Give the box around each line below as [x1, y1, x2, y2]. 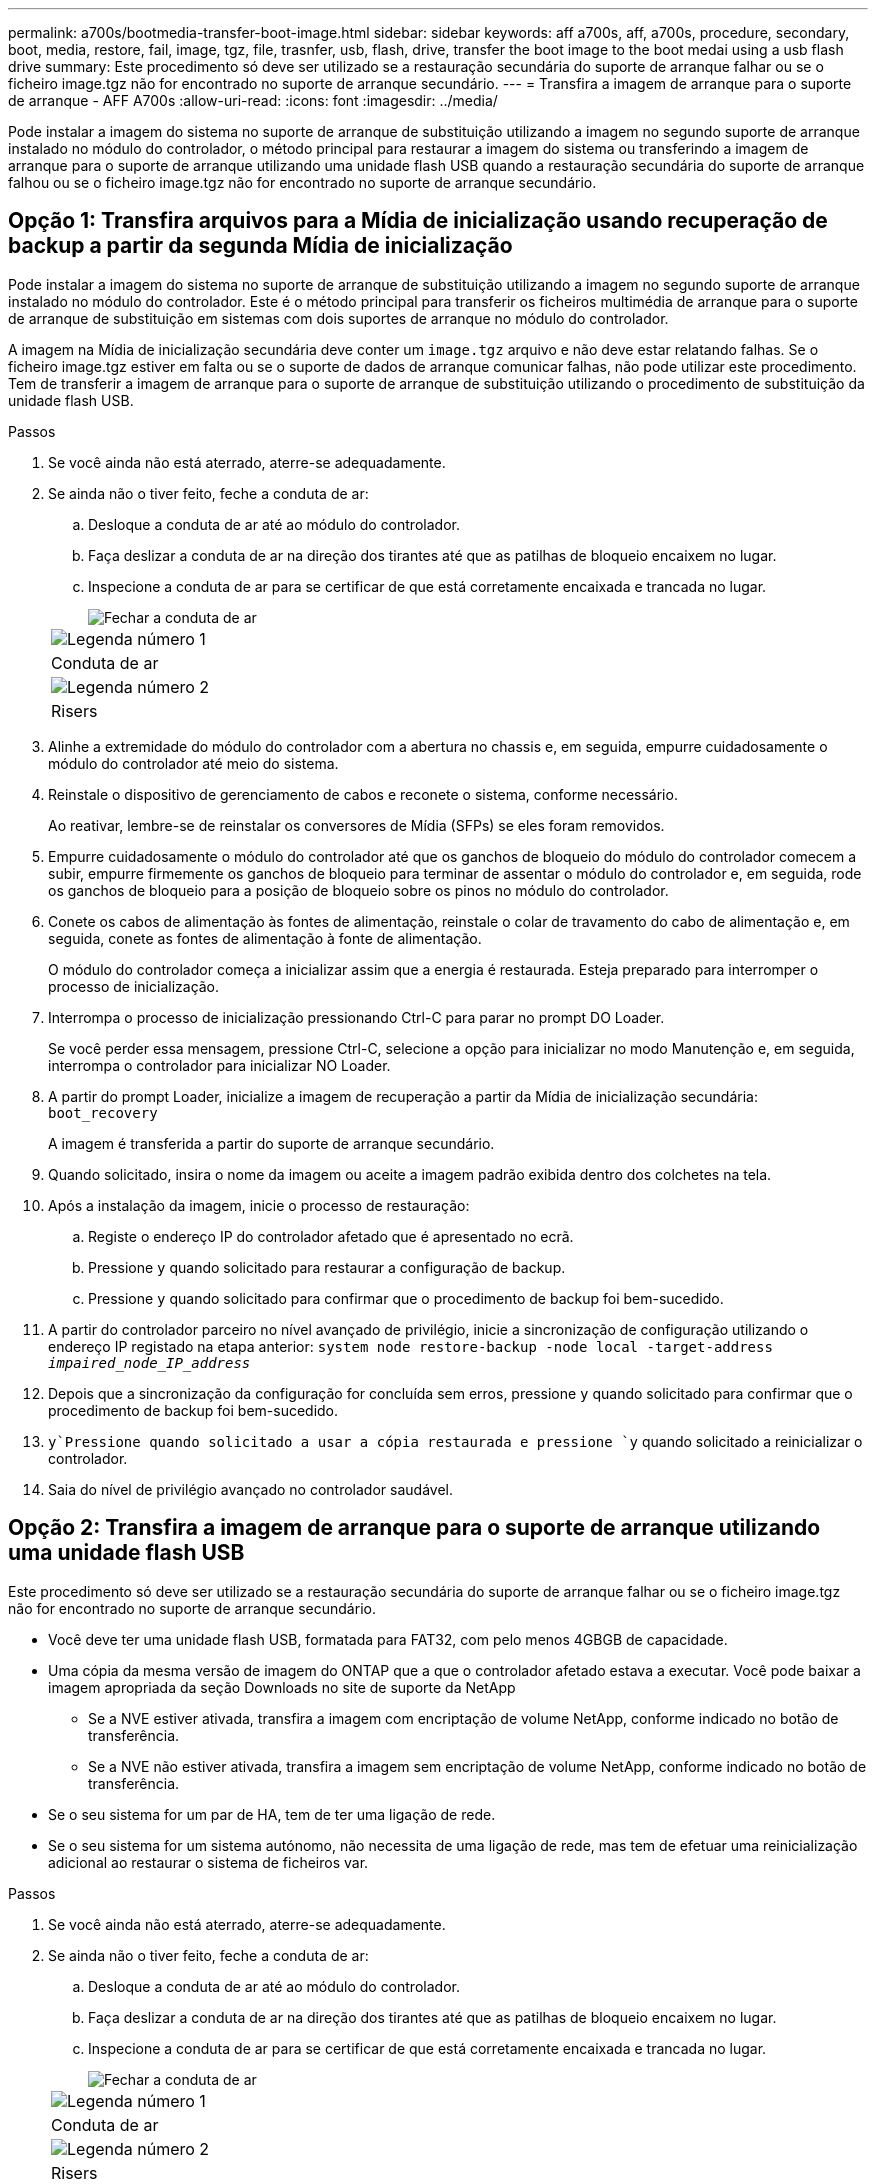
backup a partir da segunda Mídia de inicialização [8, 233, 513, 259]
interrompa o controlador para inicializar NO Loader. [48, 1056, 391, 1074]
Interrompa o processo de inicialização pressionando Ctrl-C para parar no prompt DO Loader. [48, 1008, 665, 1026]
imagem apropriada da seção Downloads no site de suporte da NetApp [48, 1678, 516, 1696]
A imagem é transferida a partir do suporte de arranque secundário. [48, 1134, 495, 1152]
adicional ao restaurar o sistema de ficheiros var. [48, 1853, 369, 1871]
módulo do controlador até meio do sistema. [48, 754, 339, 772]
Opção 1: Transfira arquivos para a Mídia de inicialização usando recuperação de [8, 208, 828, 234]
